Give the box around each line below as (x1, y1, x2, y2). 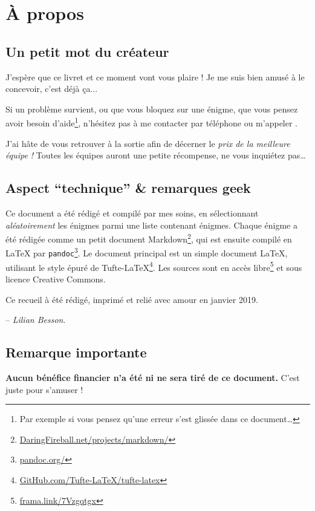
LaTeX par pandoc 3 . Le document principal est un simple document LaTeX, (5, 245, 288, 259)
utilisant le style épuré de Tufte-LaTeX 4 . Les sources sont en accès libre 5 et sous (5, 259, 302, 273)
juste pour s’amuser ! (5, 383, 83, 395)
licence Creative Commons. (5, 273, 106, 285)
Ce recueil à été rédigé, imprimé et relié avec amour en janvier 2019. (5, 293, 258, 305)
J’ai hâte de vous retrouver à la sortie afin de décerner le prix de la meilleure (5, 137, 290, 149)
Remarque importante (5, 343, 147, 362)
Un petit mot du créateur (5, 42, 169, 60)
